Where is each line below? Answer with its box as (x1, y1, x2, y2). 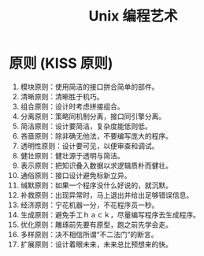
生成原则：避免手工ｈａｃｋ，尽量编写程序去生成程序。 (20, 210, 200, 219)
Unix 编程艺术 (88, 7, 178, 25)
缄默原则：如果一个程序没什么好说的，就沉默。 (20, 180, 172, 190)
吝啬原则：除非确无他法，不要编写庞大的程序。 (20, 131, 172, 140)
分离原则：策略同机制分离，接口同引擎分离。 (20, 111, 166, 121)
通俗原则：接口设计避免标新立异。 (20, 170, 132, 180)
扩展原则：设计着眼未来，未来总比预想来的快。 (20, 239, 172, 249)
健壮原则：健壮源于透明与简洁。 (20, 150, 124, 160)
